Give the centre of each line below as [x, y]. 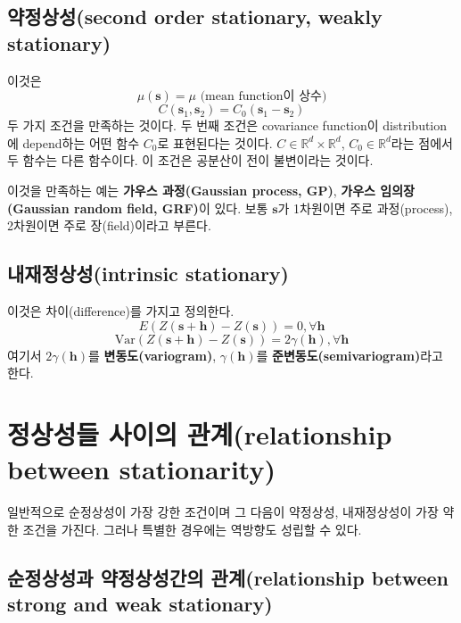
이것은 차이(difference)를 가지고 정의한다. [121, 310]
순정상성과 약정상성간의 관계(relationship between [228, 577]
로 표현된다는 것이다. [215, 142]
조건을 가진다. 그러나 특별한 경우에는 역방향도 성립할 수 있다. [192, 529]
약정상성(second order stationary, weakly [195, 17]
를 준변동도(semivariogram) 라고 [350, 355]
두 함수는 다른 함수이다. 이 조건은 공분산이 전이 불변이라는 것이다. [190, 160]
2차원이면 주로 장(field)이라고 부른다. [109, 225]
